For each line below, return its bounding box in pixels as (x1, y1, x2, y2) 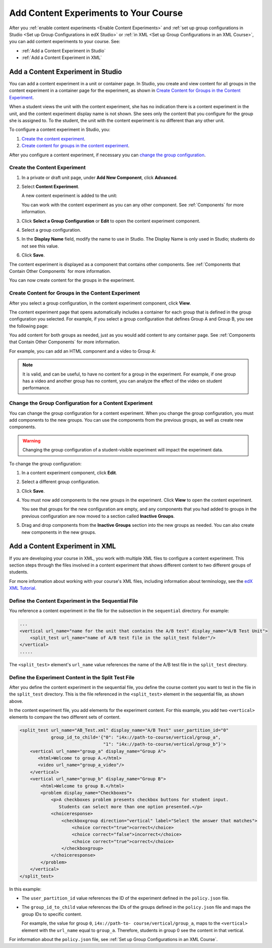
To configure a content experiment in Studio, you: (9, 126, 110, 132)
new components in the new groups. (21, 529, 97, 535)
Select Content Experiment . (21, 184, 79, 190)
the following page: (9, 323, 49, 329)
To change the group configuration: (9, 460, 82, 466)
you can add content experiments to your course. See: (9, 39, 120, 45)
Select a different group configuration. (21, 479, 100, 485)
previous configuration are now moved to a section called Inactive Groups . (21, 513, 175, 519)
